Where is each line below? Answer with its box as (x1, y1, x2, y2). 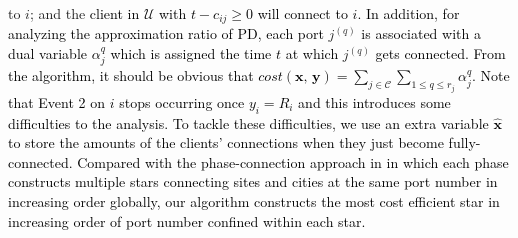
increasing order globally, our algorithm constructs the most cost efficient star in (8, 191, 500, 212)
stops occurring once (119, 91, 245, 112)
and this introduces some (298, 91, 451, 112)
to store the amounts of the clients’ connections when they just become (8, 132, 444, 153)
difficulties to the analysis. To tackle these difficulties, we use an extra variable (8, 112, 489, 133)
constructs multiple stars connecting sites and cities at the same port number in (8, 171, 498, 192)
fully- (448, 132, 481, 153)
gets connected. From (375, 43, 506, 64)
